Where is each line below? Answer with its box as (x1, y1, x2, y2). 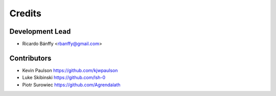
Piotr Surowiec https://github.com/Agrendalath (22, 82, 121, 88)
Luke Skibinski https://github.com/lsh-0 (22, 75, 106, 81)
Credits (9, 8, 42, 19)
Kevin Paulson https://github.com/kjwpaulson (22, 67, 118, 74)
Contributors (9, 54, 52, 62)
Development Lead (9, 27, 71, 36)
